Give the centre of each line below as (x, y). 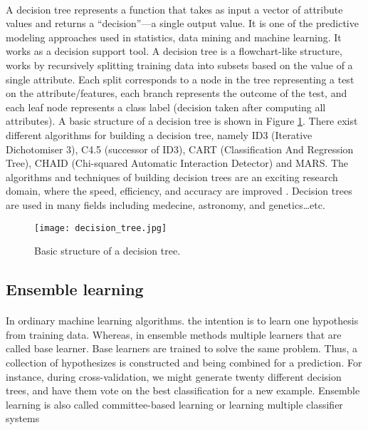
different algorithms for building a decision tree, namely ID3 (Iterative (159, 134)
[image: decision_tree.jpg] (101, 228)
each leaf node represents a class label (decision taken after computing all (166, 107)
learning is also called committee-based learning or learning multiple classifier (174, 404)
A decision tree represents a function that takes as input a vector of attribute (174, 9)
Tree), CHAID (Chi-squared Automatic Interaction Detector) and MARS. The (177, 163)
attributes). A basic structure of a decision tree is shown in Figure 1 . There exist (182, 121)
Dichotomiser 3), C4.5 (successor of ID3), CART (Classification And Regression (180, 149)
